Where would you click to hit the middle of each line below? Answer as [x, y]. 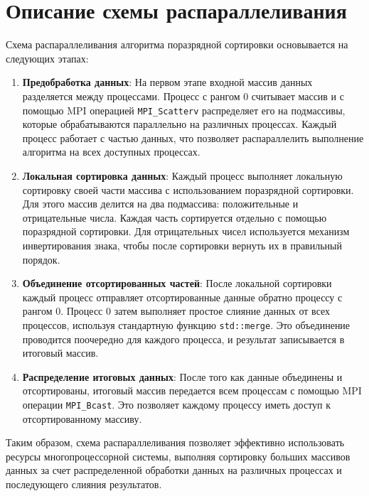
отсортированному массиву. [82, 418]
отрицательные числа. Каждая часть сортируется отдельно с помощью [175, 217]
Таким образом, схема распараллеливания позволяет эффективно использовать [175, 442]
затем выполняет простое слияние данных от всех [222, 311]
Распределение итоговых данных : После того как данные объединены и [182, 376]
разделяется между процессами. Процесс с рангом [131, 96]
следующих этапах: [47, 58]
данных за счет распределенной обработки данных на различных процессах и [174, 470]
